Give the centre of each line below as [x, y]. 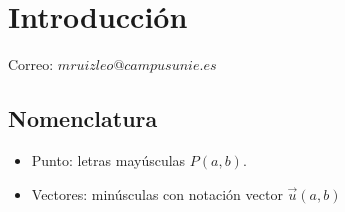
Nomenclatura [83, 118]
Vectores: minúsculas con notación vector [157, 193]
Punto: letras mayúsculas [108, 159]
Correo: [31, 64]
